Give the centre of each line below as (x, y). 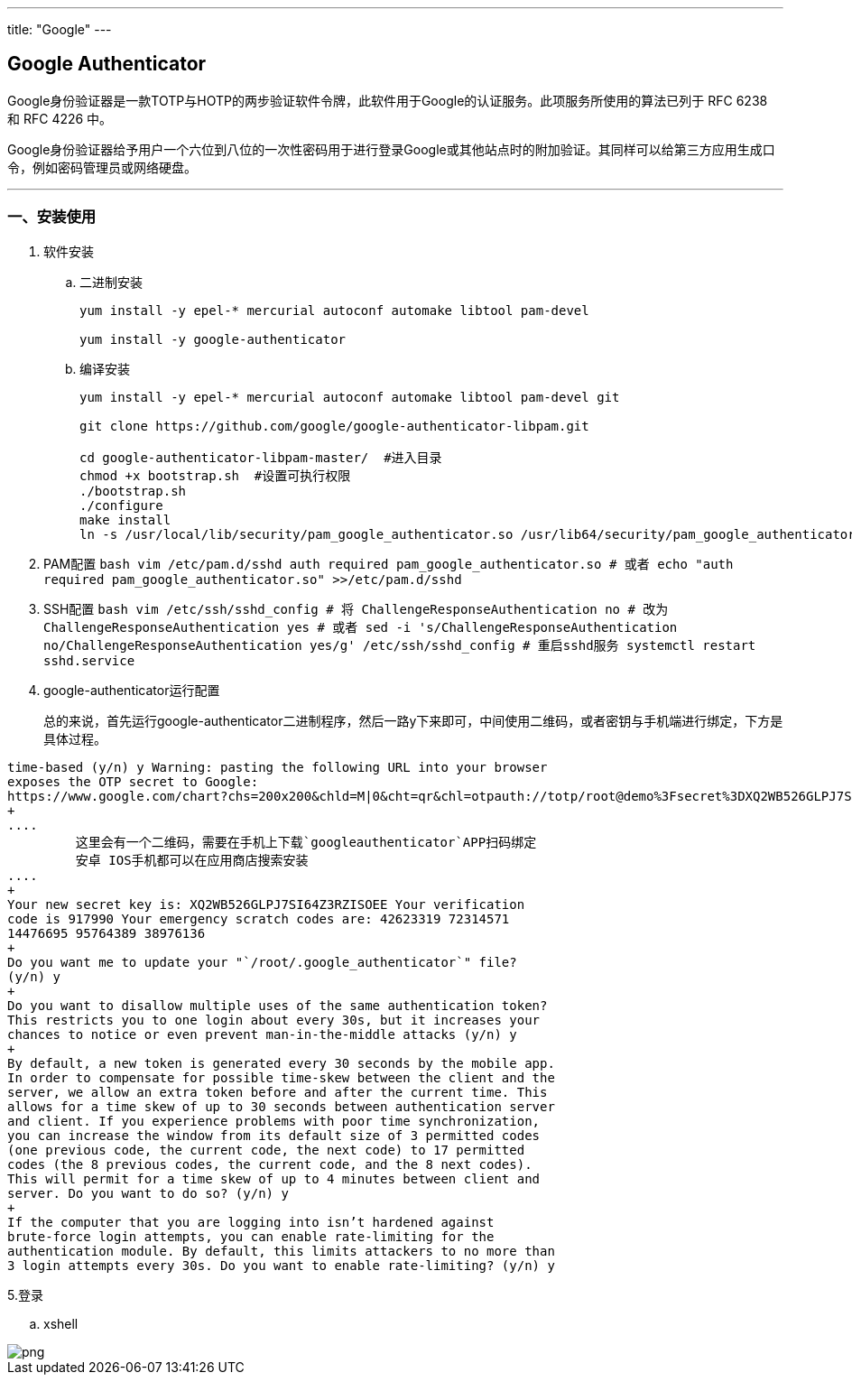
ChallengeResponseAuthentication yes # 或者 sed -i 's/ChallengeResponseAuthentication (361, 627)
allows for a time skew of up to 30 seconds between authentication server (281, 1106)
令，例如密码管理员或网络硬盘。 (102, 167)
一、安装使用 (52, 217)
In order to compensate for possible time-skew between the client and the (281, 1077)
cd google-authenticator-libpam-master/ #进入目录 (261, 457)
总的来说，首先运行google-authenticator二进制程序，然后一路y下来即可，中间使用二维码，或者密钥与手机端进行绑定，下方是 (413, 720)
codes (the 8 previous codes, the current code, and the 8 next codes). (270, 1164)
